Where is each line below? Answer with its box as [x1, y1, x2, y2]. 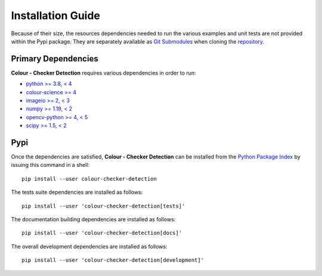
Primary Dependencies [11, 54, 98, 64]
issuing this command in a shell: [11, 162, 89, 169]
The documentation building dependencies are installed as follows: [11, 216, 176, 223]
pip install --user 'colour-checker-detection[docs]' [21, 230, 182, 237]
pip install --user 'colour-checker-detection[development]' [21, 257, 204, 263]
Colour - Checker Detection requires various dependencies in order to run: [11, 69, 196, 76]
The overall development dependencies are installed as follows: [11, 243, 168, 250]
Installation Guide [11, 9, 101, 22]
